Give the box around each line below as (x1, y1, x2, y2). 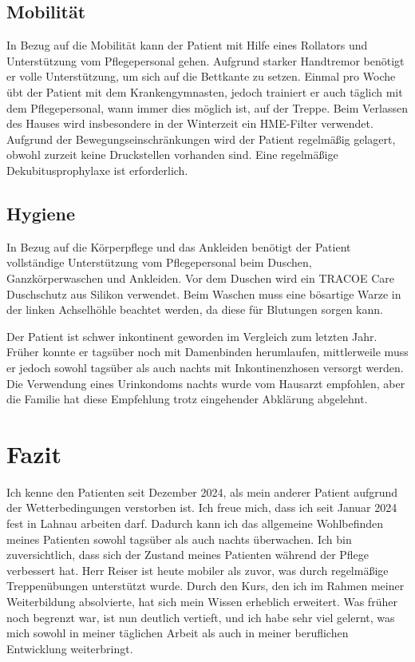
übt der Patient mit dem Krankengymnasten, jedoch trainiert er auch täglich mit (6, 83, 403, 100)
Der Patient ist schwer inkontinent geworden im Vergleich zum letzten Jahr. (6, 327, 377, 344)
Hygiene (6, 200, 75, 225)
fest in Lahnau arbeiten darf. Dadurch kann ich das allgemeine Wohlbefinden (6, 515, 384, 531)
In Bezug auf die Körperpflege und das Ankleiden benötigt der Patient (6, 238, 351, 255)
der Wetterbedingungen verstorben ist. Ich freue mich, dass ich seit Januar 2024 (6, 499, 397, 516)
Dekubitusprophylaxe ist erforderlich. (6, 161, 188, 178)
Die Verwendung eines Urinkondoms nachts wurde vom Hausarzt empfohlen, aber (6, 375, 405, 391)
